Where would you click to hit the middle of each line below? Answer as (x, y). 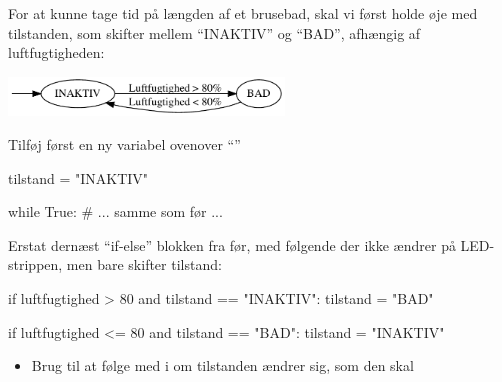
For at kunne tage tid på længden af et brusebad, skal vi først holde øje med (243, 13)
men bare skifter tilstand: (144, 264)
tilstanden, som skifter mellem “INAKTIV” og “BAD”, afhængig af (214, 32)
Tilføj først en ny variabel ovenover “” (124, 144)
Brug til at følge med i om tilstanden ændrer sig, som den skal (222, 365)
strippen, (35, 264)
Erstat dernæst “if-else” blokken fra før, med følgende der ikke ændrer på (232, 244)
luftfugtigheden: (56, 52)
